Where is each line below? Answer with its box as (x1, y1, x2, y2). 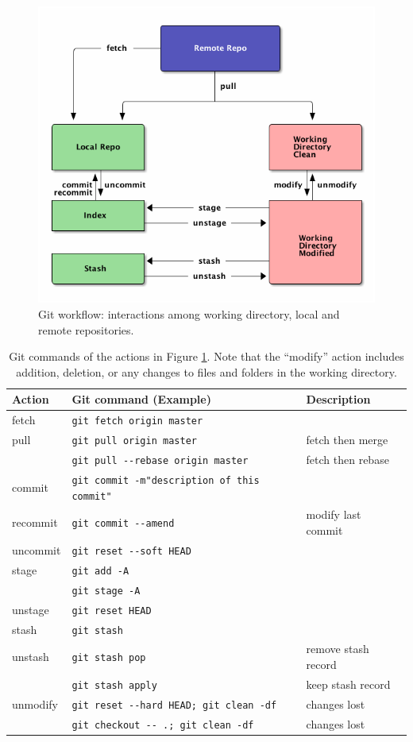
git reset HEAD (71, 605, 152, 616)
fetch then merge (306, 431, 388, 448)
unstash (12, 648, 49, 665)
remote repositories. (38, 321, 134, 338)
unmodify (12, 695, 58, 712)
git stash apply (71, 679, 157, 691)
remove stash (306, 640, 369, 657)
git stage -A (71, 585, 141, 597)
